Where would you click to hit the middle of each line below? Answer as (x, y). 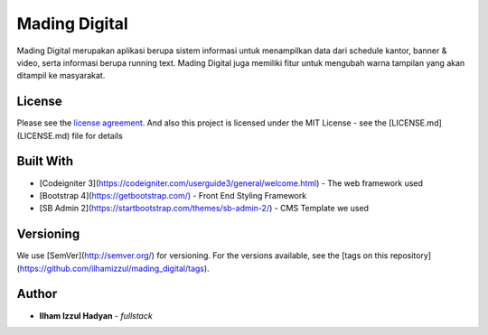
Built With (45, 161)
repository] (411, 256)
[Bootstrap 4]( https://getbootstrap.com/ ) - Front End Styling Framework (173, 195)
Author (37, 294)
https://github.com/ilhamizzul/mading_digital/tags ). (114, 268)
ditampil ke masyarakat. (61, 76)
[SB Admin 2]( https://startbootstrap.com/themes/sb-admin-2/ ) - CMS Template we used (204, 209)
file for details (98, 135)
